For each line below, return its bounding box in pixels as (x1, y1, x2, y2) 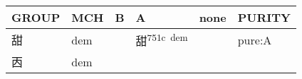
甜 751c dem (135, 30, 188, 49)
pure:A (237, 31, 272, 48)
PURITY (237, 9, 291, 25)
